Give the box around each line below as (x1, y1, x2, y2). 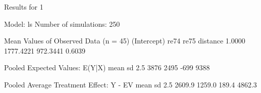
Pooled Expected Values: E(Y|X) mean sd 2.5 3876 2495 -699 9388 (4, 62, 210, 73)
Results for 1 (4, 2, 43, 12)
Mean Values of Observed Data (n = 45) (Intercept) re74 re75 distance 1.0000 (4, 35, 245, 46)
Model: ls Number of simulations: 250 (4, 18, 120, 29)
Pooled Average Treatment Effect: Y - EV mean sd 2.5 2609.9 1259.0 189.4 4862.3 (4, 79, 257, 89)
